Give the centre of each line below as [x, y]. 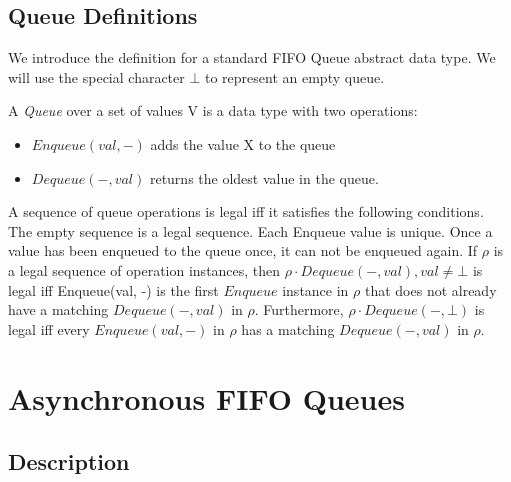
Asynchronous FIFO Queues [206, 397]
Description [69, 461]
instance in [315, 289]
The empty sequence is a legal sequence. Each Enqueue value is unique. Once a [250, 230]
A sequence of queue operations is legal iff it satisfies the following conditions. [246, 211]
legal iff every [49, 328]
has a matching [288, 328]
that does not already [430, 289]
